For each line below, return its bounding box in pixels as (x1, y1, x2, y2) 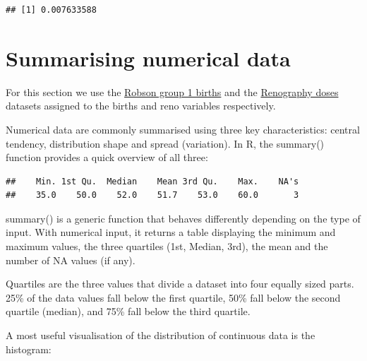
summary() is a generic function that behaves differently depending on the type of (6, 211, 361, 225)
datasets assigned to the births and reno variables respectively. (6, 98, 276, 113)
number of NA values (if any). (6, 252, 136, 267)
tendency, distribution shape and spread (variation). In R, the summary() (6, 136, 325, 150)
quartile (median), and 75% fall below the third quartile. (6, 304, 251, 319)
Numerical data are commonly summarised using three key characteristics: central (6, 122, 360, 136)
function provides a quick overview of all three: (6, 150, 208, 165)
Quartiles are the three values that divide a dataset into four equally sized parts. (6, 276, 354, 291)
